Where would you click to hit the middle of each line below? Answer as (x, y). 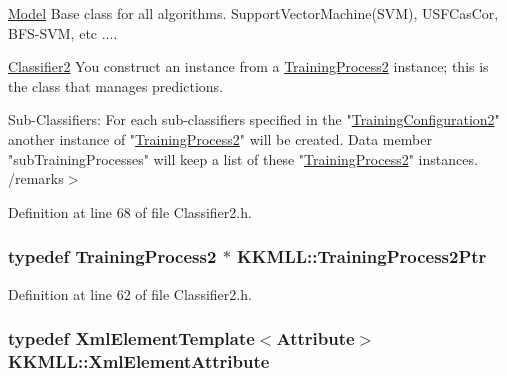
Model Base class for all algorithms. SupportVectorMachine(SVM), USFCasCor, (253, 13)
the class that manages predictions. (115, 85)
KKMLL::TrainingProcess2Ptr (362, 256)
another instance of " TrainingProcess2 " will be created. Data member (220, 138)
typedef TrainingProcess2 (112, 256)
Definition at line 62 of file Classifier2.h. (130, 293)
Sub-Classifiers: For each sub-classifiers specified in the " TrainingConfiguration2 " (254, 119)
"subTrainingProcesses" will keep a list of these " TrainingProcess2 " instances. (243, 158)
